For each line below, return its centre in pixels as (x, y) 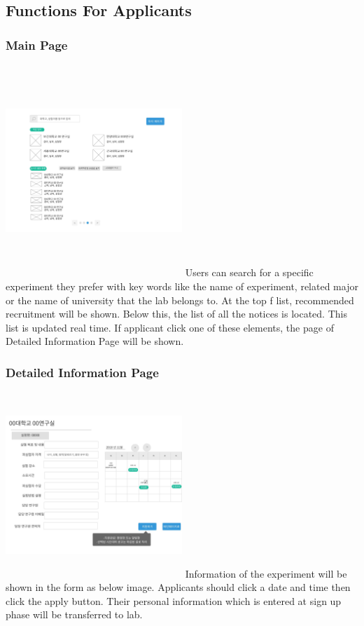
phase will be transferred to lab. (74, 614)
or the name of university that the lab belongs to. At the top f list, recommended (180, 300)
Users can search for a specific (249, 272)
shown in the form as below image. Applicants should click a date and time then (178, 587)
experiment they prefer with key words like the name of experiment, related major (182, 286)
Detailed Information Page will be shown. (95, 341)
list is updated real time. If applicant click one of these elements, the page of (170, 327)
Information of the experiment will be (266, 573)
